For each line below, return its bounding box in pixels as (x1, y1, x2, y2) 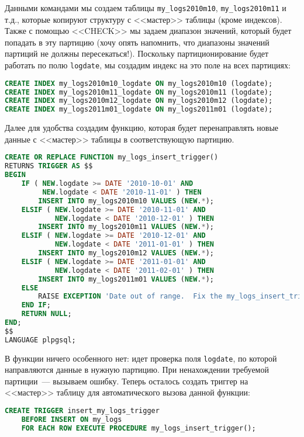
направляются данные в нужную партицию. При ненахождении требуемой (5, 363, 269, 376)
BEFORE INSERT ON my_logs (21, 415, 122, 424)
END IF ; (21, 301, 51, 310)
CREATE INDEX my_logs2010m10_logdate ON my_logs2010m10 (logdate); (5, 79, 273, 88)
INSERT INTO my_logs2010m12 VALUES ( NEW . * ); (38, 249, 215, 257)
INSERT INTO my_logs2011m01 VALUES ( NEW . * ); (38, 275, 215, 283)
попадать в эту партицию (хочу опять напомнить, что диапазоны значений (5, 36, 270, 48)
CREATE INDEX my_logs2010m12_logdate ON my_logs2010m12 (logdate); (5, 96, 273, 105)
